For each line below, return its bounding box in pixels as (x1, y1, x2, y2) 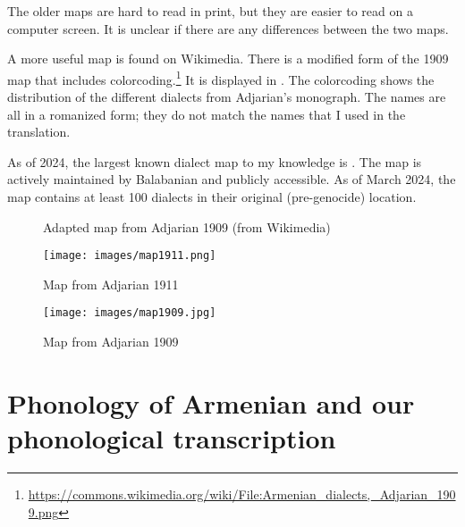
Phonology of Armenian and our (7, 384, 415, 421)
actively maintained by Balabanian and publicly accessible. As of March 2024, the (7, 170, 456, 188)
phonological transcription (7, 420, 336, 456)
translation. (7, 122, 71, 141)
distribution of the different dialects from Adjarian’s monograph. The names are (7, 88, 446, 106)
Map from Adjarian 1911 (43, 274, 179, 293)
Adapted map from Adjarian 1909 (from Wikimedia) (43, 217, 331, 236)
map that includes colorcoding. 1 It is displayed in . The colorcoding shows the (7, 67, 435, 88)
